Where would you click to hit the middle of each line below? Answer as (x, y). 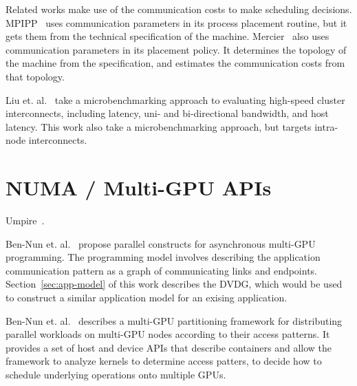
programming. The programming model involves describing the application (163, 257)
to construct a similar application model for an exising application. (147, 298)
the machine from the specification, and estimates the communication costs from (175, 63)
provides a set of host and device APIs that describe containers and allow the (169, 347)
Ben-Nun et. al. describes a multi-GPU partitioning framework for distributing (174, 320)
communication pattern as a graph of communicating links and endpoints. (162, 270)
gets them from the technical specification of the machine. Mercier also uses (167, 36)
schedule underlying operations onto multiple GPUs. (116, 374)
